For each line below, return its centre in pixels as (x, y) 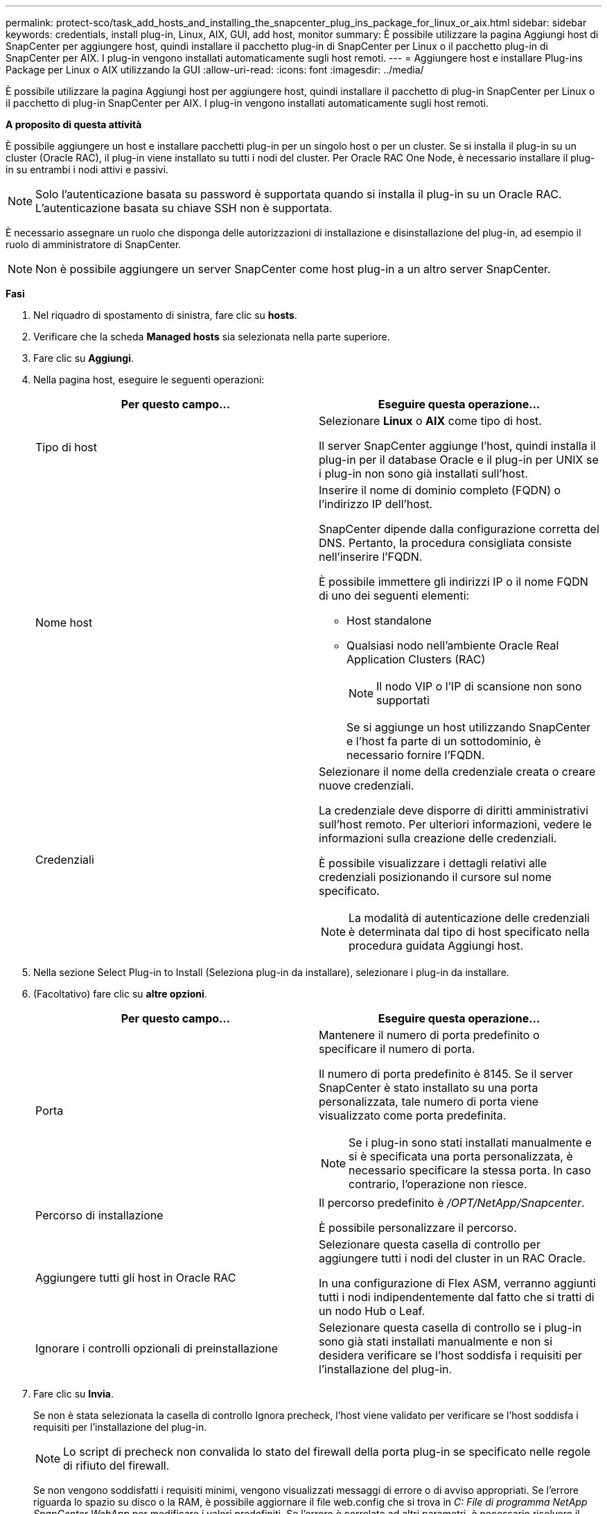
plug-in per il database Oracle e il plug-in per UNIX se (459, 460)
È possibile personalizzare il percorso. (418, 1228)
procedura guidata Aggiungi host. (436, 946)
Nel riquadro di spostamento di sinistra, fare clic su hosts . (165, 315)
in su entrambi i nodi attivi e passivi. (87, 169)
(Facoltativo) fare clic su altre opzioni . (120, 994)
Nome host (64, 623)
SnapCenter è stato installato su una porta (429, 1088)
